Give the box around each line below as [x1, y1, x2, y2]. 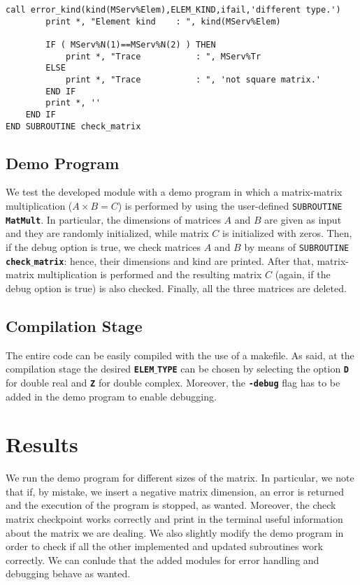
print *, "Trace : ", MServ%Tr [65, 51, 261, 62]
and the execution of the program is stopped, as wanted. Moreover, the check [6, 498, 336, 512]
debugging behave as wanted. [6, 566, 131, 581]
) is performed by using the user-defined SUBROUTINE [117, 198, 343, 213]
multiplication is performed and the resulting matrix [37, 267, 262, 282]
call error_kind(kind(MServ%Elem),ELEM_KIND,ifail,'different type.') [6, 5, 341, 15]
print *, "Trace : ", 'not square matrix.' [65, 74, 322, 85]
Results [6, 430, 78, 458]
